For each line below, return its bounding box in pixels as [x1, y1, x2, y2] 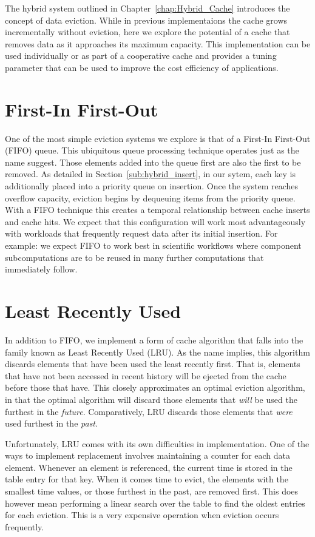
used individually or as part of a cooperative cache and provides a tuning [5, 49, 277, 62]
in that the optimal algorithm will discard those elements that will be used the [5, 393, 297, 405]
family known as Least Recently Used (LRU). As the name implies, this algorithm [5, 345, 310, 358]
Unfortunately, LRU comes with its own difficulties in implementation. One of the [5, 437, 310, 450]
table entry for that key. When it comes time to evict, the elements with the [5, 473, 288, 485]
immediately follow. [5, 263, 78, 275]
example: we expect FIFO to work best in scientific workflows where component [5, 239, 302, 252]
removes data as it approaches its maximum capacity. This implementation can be [5, 37, 311, 50]
